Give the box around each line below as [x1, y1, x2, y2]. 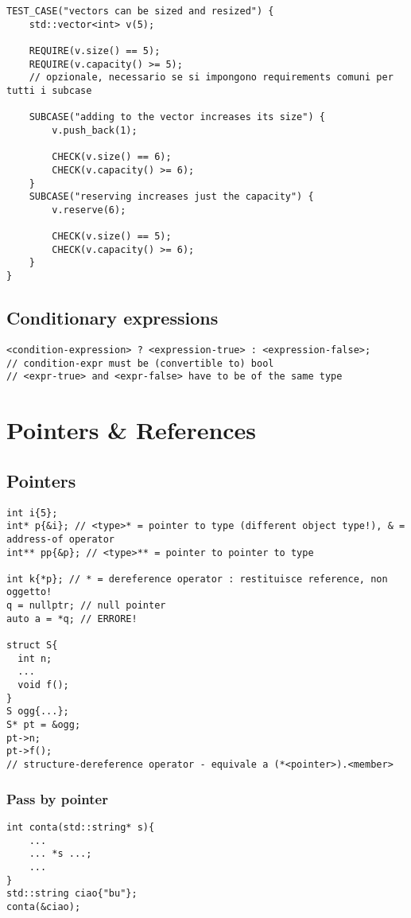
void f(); [17, 679, 69, 691]
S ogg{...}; [6, 706, 69, 718]
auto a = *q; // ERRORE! [6, 613, 138, 624]
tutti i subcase [6, 84, 92, 96]
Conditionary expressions [6, 305, 219, 330]
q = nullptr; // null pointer [6, 600, 166, 612]
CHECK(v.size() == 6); [52, 151, 172, 163]
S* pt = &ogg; [6, 719, 81, 731]
